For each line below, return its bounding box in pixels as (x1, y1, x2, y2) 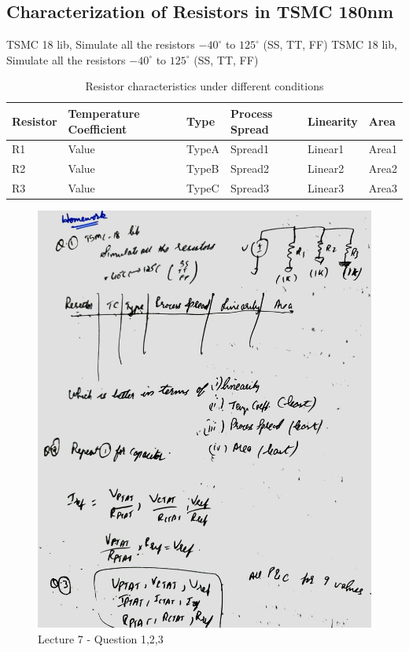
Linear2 (308, 160, 345, 177)
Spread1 (230, 141, 270, 157)
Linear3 (308, 180, 345, 196)
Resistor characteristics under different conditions (85, 78, 324, 94)
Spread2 (230, 160, 270, 177)
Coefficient (68, 120, 127, 137)
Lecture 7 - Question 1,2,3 (38, 630, 164, 647)
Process (230, 104, 273, 121)
